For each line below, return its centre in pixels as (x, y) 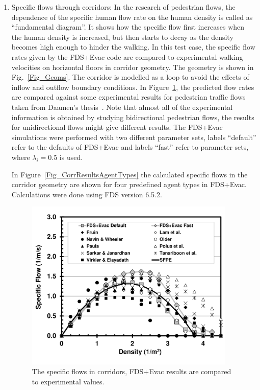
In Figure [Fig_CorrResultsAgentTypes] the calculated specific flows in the (129, 174)
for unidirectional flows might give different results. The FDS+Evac (117, 127)
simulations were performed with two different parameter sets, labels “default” (134, 137)
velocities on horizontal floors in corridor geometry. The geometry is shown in (133, 67)
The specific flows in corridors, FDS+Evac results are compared (132, 371)
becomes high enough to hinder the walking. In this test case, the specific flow (133, 47)
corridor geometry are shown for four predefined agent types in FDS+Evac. (129, 184)
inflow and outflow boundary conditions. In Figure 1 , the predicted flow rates (133, 87)
